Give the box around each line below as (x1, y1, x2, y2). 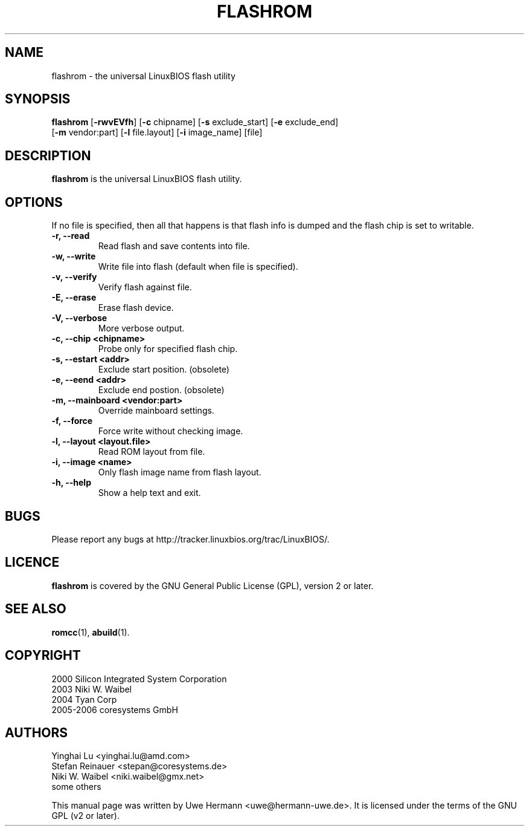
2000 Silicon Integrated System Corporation (51, 673, 227, 684)
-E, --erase (51, 292, 97, 303)
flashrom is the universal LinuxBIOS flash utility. (51, 174, 242, 184)
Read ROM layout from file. (98, 446, 205, 457)
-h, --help (51, 477, 91, 488)
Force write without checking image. (98, 426, 243, 437)
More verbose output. (98, 323, 185, 334)
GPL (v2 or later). (51, 810, 120, 821)
